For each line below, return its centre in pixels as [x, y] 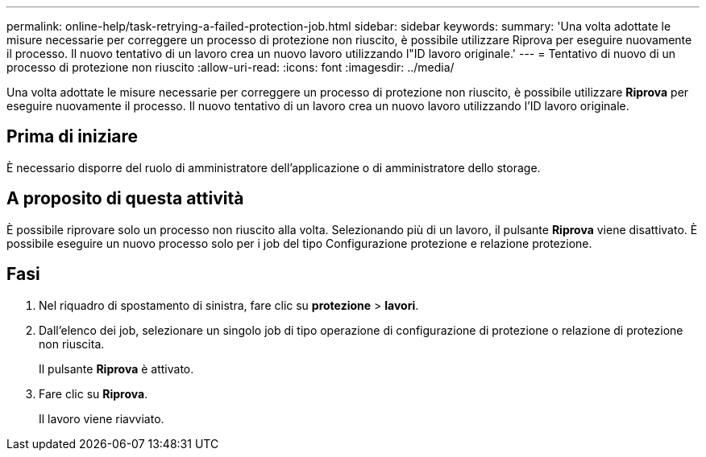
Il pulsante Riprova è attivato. [116, 368]
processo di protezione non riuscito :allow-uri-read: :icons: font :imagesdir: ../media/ [230, 67]
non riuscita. [72, 344]
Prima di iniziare [73, 137]
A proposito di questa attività [125, 199]
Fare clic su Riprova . [93, 393]
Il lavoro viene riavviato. [102, 418]
